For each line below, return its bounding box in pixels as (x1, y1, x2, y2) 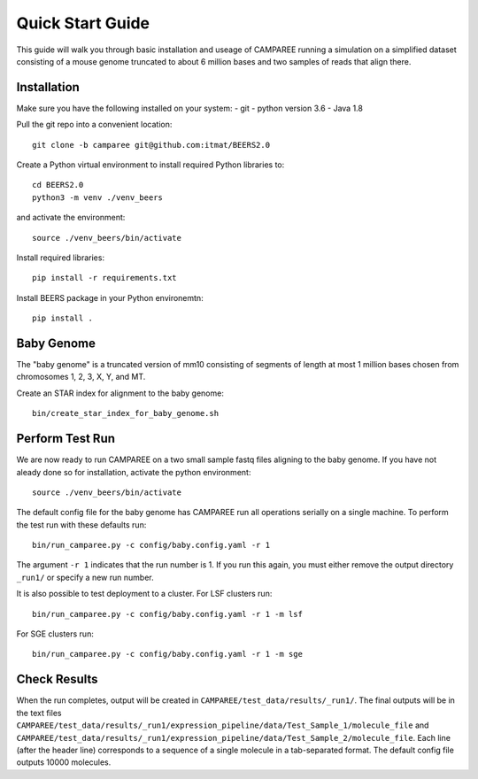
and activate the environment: (16, 212, 126, 223)
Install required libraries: (16, 252, 105, 263)
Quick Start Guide (16, 13, 150, 33)
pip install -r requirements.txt (32, 273, 177, 283)
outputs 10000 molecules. (16, 757, 112, 767)
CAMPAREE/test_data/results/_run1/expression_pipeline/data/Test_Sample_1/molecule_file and (16, 720, 429, 730)
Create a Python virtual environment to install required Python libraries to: (16, 159, 285, 170)
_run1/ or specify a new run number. (16, 572, 154, 582)
